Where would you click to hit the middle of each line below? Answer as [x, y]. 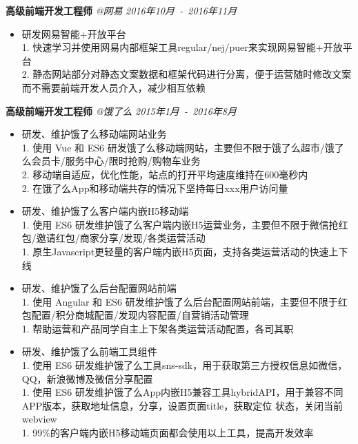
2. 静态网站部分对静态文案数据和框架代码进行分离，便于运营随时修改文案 [187, 74]
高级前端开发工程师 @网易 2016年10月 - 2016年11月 [121, 10]
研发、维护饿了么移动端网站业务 [94, 134]
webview [39, 419]
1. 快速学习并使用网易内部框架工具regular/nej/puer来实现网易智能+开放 [182, 47]
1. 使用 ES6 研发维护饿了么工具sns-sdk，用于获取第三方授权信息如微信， [185, 365]
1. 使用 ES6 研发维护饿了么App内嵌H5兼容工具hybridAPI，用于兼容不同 [182, 392]
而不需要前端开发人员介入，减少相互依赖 [113, 87]
